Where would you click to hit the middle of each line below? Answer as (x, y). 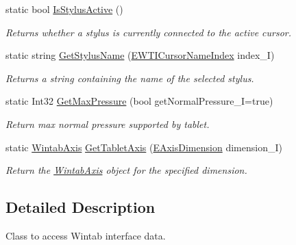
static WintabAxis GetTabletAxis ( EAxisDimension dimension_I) (144, 147)
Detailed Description (81, 207)
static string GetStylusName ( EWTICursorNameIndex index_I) (140, 55)
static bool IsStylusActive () (64, 9)
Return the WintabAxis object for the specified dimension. (126, 170)
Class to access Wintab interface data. (86, 235)
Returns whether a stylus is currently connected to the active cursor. (149, 32)
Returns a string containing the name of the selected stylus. (130, 78)
